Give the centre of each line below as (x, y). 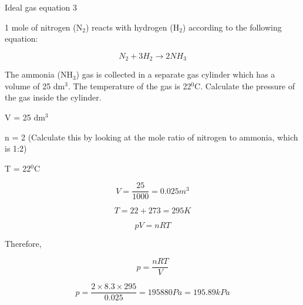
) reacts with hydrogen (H (132, 27)
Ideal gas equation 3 (41, 7)
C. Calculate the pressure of (245, 86)
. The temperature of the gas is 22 (129, 86)
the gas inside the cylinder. (53, 97)
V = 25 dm (25, 117)
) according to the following (232, 27)
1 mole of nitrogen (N (44, 27)
